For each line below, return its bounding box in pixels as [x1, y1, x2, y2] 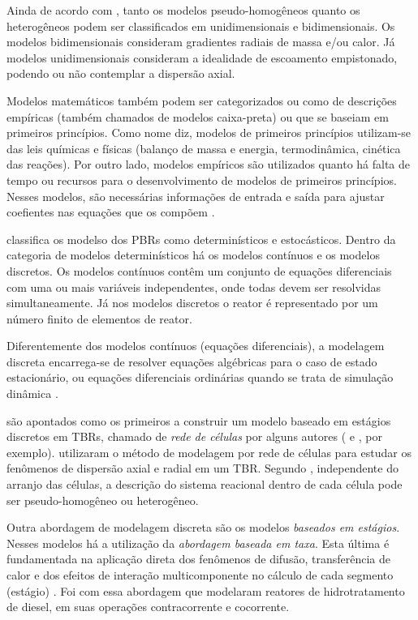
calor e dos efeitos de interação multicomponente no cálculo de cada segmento [6, 567, 394, 583]
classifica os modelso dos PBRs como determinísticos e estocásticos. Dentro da [6, 230, 396, 247]
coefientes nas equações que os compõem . [6, 203, 215, 220]
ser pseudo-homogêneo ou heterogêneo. [6, 491, 199, 508]
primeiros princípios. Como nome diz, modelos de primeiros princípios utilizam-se [6, 124, 412, 141]
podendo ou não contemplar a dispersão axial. [6, 65, 235, 82]
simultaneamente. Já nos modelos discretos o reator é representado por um [6, 294, 378, 311]
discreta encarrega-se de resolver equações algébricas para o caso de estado [6, 353, 377, 370]
